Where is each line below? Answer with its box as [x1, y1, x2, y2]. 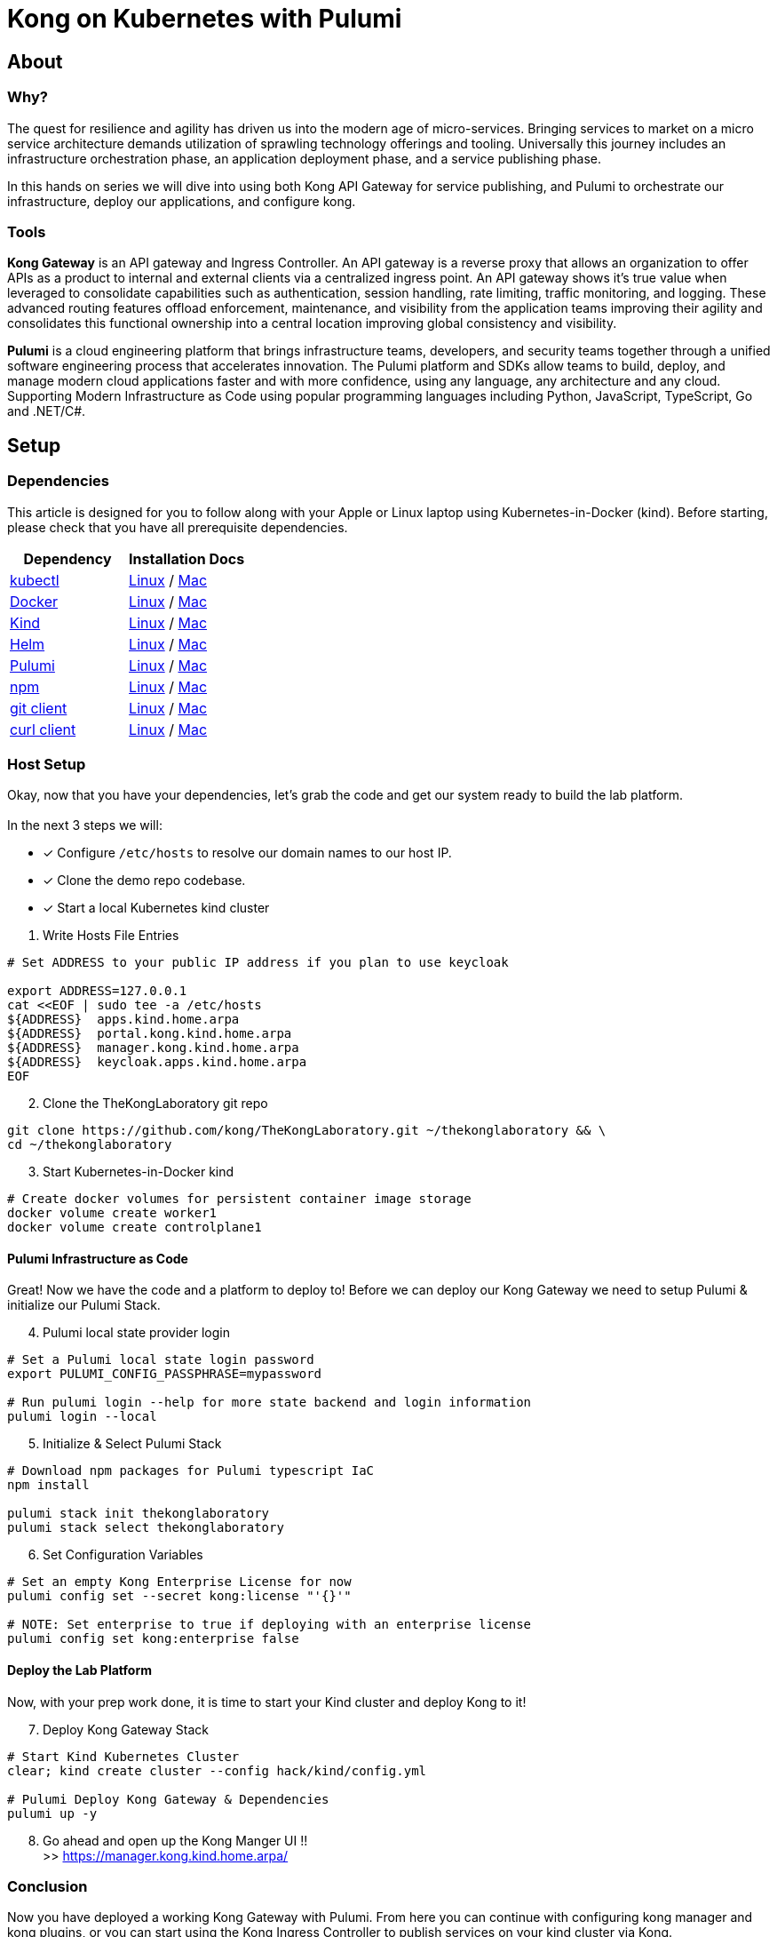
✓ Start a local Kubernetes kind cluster [43, 900, 270, 916]
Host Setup [7, 754, 86, 773]
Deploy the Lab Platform [7, 1662, 152, 1678]
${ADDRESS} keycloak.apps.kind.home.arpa [7, 1055, 307, 1070]
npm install [7, 1478, 90, 1493]
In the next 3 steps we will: [7, 817, 163, 833]
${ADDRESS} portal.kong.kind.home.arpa [7, 1026, 292, 1041]
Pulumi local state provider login [43, 1325, 230, 1341]
